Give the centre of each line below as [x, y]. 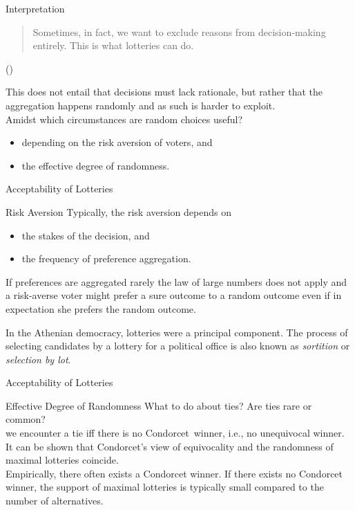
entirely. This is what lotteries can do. [113, 45]
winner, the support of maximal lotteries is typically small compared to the [165, 487]
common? [26, 419]
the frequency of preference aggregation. [106, 258]
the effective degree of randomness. [96, 165]
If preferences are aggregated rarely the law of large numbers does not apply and [176, 281]
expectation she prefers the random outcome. [101, 308]
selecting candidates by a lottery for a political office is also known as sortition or [178, 346]
